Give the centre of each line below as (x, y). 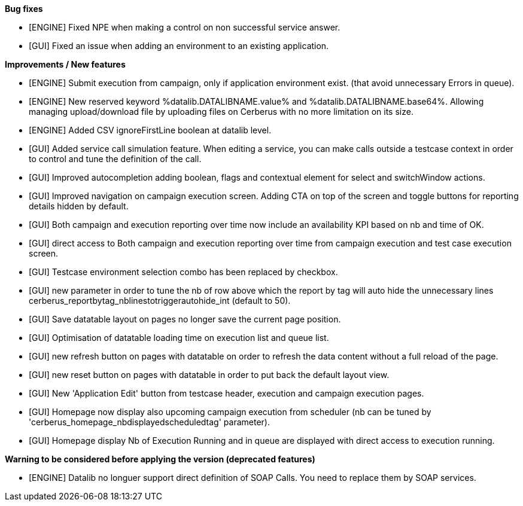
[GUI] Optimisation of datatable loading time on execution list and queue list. (179, 338)
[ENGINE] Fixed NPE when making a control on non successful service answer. (185, 27)
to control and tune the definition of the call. (115, 159)
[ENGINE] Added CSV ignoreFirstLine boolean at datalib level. (150, 130)
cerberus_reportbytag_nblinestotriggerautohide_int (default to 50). (160, 301)
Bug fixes (24, 9)
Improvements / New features (65, 64)
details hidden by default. (79, 206)
